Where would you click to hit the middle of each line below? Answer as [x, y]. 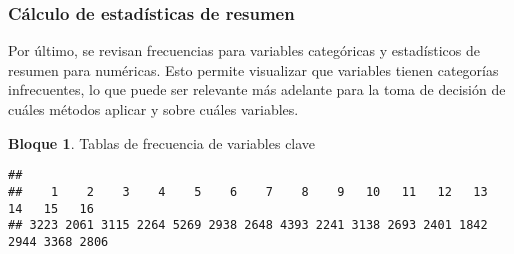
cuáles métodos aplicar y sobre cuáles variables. [153, 109]
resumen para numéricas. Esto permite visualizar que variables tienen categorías [253, 69]
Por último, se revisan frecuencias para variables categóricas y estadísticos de [244, 50]
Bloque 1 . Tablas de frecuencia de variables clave [162, 142]
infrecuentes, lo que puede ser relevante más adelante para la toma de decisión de [257, 89]
